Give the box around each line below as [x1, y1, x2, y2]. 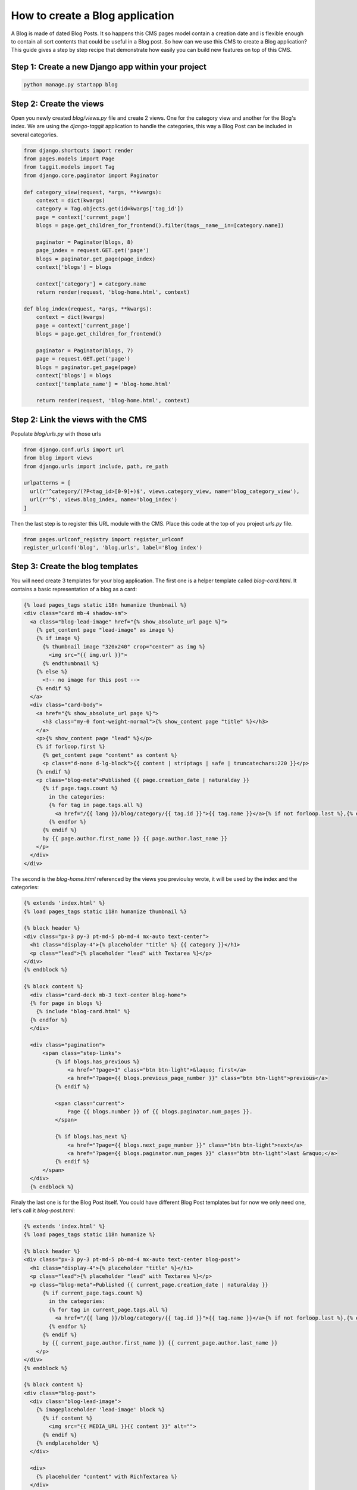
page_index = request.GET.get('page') [36, 247, 149, 254]
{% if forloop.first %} [36, 743, 105, 750]
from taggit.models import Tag [23, 164, 115, 170]
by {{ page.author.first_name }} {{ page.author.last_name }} [42, 835, 228, 842]
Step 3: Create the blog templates [11, 561, 139, 572]
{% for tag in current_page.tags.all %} [48, 1306, 168, 1313]
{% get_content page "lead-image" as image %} [36, 626, 175, 633]
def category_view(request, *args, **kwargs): [23, 188, 162, 195]
